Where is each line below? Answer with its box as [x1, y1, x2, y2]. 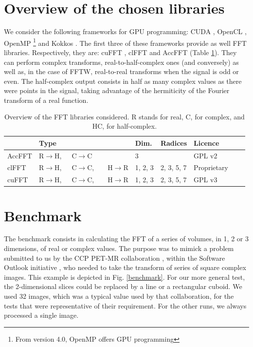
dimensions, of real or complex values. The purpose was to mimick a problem [4, 243, 234, 253]
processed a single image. [4, 310, 79, 320]
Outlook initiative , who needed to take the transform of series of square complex [4, 262, 246, 272]
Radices [160, 137, 187, 148]
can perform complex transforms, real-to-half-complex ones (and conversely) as [4, 57, 239, 67]
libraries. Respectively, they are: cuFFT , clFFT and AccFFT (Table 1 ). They [4, 47, 237, 57]
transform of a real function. [4, 95, 89, 105]
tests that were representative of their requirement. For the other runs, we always [4, 300, 247, 310]
